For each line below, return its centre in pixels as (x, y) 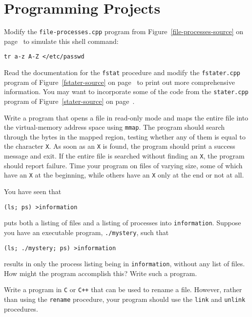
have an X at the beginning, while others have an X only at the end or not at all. (124, 175)
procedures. (21, 308)
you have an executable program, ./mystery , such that (86, 232)
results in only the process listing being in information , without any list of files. (125, 264)
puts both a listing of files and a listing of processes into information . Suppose (123, 223)
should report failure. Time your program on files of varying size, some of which (123, 165)
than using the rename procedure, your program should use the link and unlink (125, 299)
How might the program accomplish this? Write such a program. (101, 273)
